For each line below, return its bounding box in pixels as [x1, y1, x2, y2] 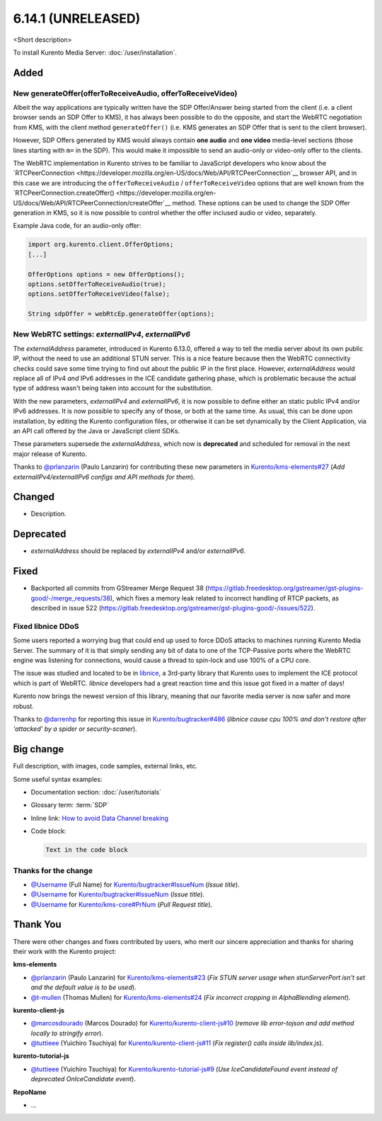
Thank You [13, 918, 62, 931]
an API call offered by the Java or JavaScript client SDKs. [13, 426, 180, 435]
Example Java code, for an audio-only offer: [13, 222, 141, 230]
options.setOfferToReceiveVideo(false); [28, 290, 170, 298]
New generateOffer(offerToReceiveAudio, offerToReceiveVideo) [13, 89, 238, 98]
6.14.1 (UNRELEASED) [13, 11, 141, 26]
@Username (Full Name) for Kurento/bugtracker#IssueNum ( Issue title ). [30, 880, 240, 889]
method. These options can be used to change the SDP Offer [172, 198, 350, 207]
